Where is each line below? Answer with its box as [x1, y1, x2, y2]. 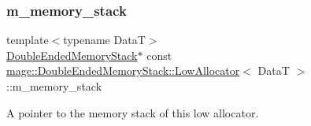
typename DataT [63, 31, 146, 48]
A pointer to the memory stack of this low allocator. [6, 104, 259, 120]
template [6, 31, 49, 48]
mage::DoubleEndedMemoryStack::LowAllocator [6, 62, 240, 79]
